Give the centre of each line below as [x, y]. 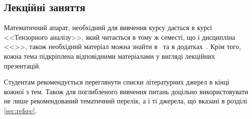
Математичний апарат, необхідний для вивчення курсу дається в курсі [108, 27]
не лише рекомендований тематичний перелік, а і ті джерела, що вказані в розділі [126, 101]
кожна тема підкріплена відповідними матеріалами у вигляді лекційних [109, 56]
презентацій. [22, 65]
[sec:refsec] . [20, 110]
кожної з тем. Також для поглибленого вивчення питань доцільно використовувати [126, 91]
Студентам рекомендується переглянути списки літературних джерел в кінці [117, 82]
